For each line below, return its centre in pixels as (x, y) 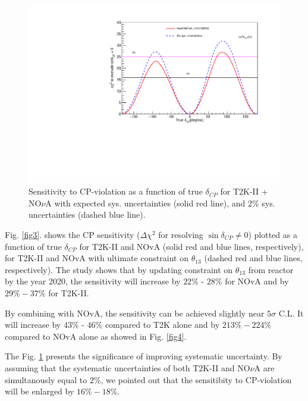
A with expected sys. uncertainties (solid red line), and (145, 203)
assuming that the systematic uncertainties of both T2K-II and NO (128, 367)
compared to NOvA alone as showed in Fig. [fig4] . (96, 336)
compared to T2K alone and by (162, 325)
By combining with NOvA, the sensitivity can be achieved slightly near (135, 313)
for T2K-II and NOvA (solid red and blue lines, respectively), (191, 246)
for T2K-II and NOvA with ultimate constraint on (97, 258)
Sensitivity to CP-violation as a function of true (116, 191)
